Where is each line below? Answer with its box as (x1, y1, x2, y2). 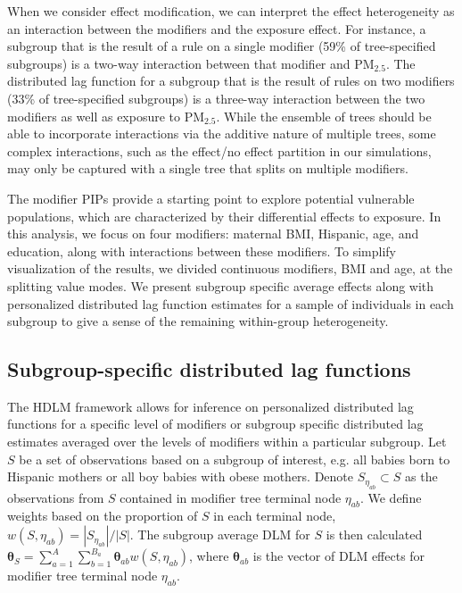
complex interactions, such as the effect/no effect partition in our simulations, (7, 141, 432, 160)
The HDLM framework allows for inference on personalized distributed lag (7, 397, 414, 415)
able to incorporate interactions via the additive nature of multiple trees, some (7, 124, 436, 143)
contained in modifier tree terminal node (120, 488, 342, 506)
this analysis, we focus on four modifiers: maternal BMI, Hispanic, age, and (7, 224, 419, 243)
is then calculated (326, 525, 423, 544)
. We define (359, 488, 422, 506)
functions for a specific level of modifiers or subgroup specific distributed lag (7, 414, 424, 433)
